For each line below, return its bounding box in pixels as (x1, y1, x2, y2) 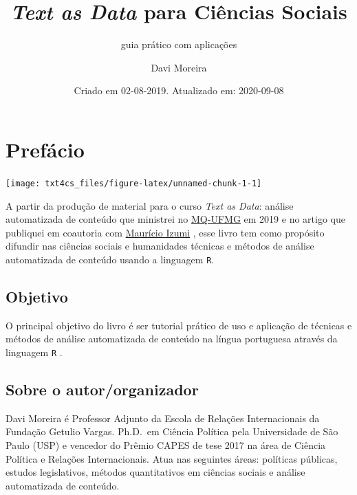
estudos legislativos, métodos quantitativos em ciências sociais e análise (6, 465, 305, 479)
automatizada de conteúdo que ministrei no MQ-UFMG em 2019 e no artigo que (6, 212, 345, 226)
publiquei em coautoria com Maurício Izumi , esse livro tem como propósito (6, 225, 325, 239)
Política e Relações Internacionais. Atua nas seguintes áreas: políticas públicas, (6, 451, 338, 465)
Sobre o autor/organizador (6, 378, 199, 399)
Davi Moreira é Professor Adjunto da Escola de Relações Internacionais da (6, 410, 320, 425)
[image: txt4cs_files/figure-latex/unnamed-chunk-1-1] (6, 178, 262, 188)
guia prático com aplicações (120, 37, 237, 52)
